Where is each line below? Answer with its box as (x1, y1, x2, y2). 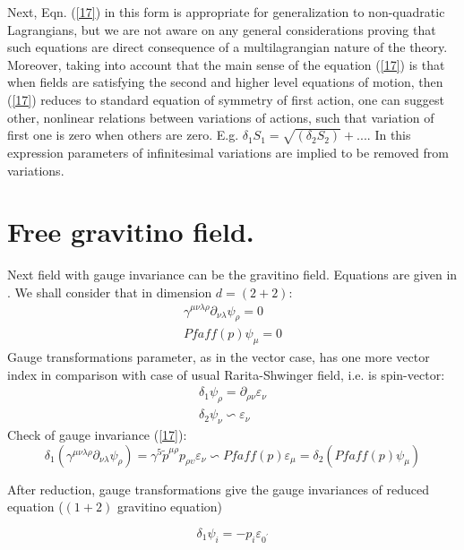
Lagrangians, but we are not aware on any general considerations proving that (7, 20, 436, 39)
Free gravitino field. (7, 213, 254, 250)
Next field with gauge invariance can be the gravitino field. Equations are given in (7, 265, 458, 284)
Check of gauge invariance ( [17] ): (7, 425, 187, 443)
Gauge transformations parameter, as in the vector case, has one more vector (7, 348, 430, 366)
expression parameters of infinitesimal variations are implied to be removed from (7, 142, 449, 161)
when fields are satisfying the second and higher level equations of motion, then (7, 73, 443, 91)
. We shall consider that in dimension (7, 282, 212, 301)
